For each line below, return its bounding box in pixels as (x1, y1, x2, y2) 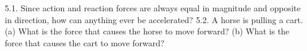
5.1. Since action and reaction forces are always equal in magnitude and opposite (5, 2, 301, 14)
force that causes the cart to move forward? (5, 36, 165, 49)
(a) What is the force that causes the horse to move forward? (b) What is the (5, 25, 290, 37)
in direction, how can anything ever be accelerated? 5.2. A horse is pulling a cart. (5, 13, 303, 26)
